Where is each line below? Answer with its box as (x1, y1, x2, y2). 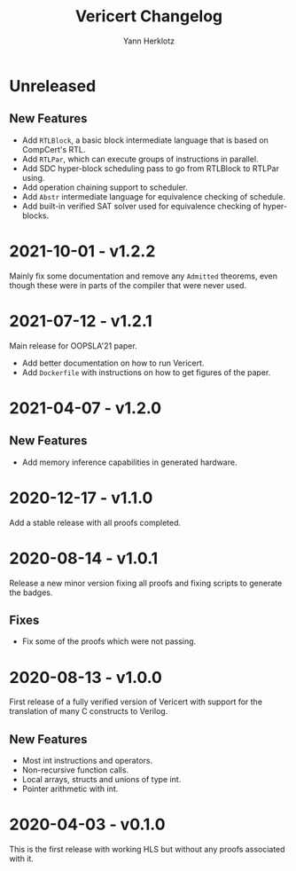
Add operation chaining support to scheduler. (21, 182, 189, 192)
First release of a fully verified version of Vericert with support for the (9, 696, 263, 707)
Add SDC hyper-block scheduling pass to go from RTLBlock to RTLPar (21, 162, 279, 174)
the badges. (9, 587, 53, 598)
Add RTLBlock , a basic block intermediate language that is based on (21, 135, 269, 145)
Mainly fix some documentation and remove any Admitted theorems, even (9, 271, 277, 281)
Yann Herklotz (122, 35, 175, 46)
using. (21, 172, 45, 183)
